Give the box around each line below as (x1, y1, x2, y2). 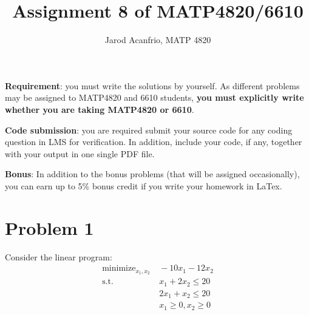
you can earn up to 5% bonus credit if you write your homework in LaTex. (5, 179, 282, 192)
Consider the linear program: (5, 250, 112, 263)
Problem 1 (5, 215, 94, 240)
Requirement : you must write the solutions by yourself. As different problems (5, 79, 300, 92)
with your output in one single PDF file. (5, 147, 155, 160)
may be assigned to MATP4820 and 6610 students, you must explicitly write (5, 91, 304, 104)
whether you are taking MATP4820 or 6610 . (5, 103, 194, 115)
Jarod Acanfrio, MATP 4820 (104, 33, 211, 46)
